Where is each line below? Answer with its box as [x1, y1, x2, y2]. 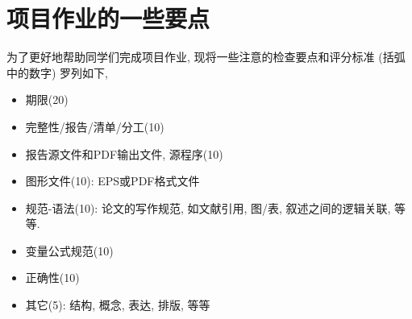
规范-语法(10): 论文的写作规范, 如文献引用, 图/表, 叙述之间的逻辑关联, [25, 199, 391, 216]
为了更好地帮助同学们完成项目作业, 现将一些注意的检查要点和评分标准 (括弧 [6, 48, 406, 65]
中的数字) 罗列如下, [6, 64, 108, 81]
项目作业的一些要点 [6, 2, 210, 35]
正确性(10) [25, 269, 80, 286]
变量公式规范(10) [25, 242, 114, 259]
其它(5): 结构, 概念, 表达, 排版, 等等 [25, 296, 210, 313]
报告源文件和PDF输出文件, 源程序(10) [25, 145, 223, 162]
